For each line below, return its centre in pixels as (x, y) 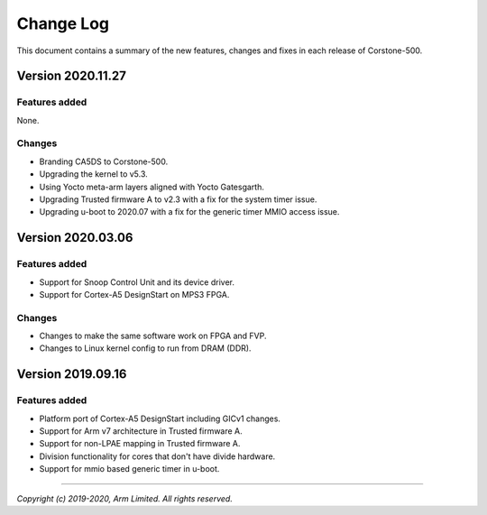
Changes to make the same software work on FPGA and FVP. (153, 336)
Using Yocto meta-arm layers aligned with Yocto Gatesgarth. (152, 187)
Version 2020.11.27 (71, 76)
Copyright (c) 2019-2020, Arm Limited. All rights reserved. (125, 498)
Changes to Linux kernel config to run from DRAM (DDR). (145, 348)
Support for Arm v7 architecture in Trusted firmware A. (141, 431)
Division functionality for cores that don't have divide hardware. (157, 456)
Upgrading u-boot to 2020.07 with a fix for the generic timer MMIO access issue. (189, 212)
